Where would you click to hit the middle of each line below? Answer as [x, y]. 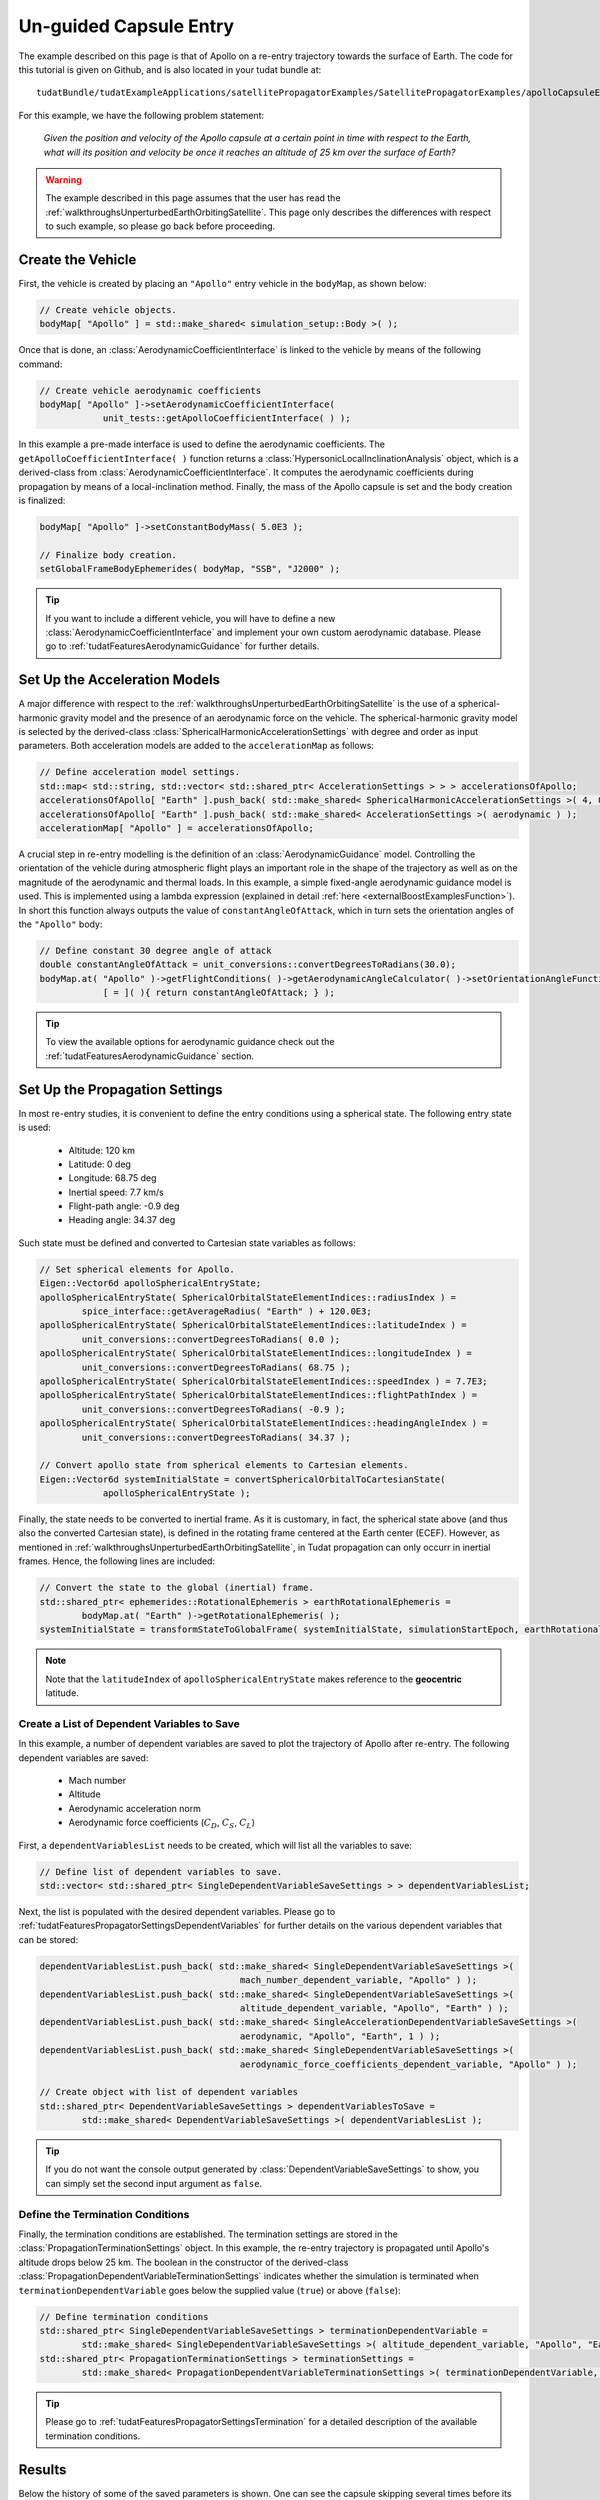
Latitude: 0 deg [100, 1164]
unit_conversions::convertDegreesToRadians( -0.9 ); [213, 1409]
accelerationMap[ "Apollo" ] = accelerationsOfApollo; [176, 828]
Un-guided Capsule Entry [126, 26]
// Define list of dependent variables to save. [161, 1871]
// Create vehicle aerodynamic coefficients [150, 390]
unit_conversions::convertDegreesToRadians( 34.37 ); [216, 1437]
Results [42, 2469]
